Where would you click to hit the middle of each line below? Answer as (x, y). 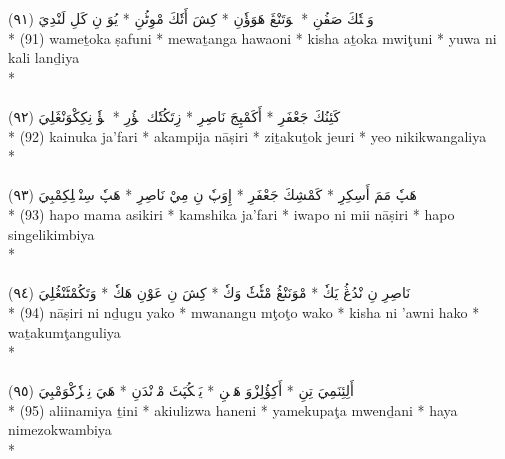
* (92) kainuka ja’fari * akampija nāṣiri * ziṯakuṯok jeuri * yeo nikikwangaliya (247, 135)
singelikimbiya (51, 233)
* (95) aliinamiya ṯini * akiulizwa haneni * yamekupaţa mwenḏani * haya (233, 409)
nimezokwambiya (60, 429)
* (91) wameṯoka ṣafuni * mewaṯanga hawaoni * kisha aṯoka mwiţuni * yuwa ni (252, 37)
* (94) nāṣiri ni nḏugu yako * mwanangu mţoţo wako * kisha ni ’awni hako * (244, 311)
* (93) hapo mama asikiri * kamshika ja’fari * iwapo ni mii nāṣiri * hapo (231, 213)
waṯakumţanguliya (64, 331)
